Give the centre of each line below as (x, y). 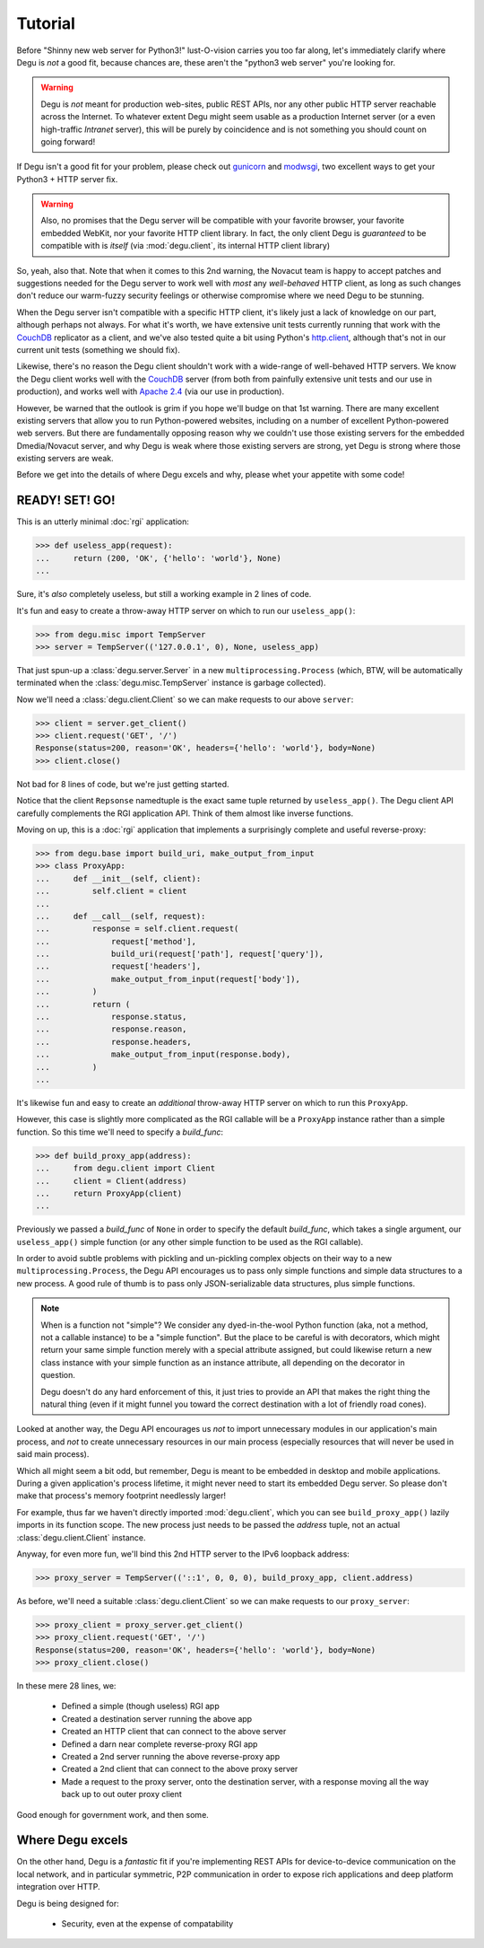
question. (58, 1375)
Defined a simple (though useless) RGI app (140, 1707)
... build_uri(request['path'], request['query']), (180, 954)
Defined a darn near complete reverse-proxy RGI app (160, 1744)
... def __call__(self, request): (121, 916)
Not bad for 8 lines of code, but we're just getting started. (123, 784)
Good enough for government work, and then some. (113, 1814)
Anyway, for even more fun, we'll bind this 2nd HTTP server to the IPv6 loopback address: (183, 1554)
